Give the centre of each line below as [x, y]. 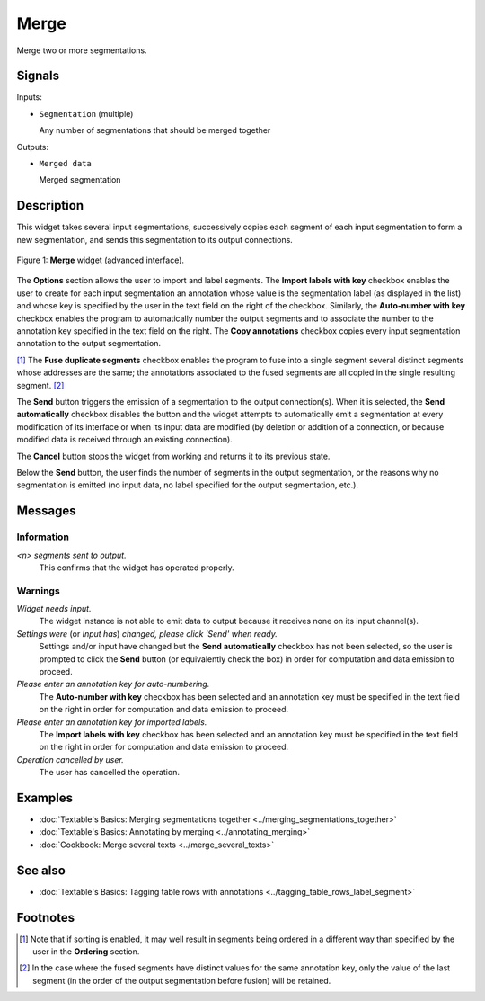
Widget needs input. [54, 609]
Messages [46, 511]
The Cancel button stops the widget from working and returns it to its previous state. [173, 456]
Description [50, 206]
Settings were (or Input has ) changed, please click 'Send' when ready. [147, 633]
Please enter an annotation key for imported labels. [112, 722]
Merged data [65, 164]
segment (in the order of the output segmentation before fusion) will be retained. [182, 980]
